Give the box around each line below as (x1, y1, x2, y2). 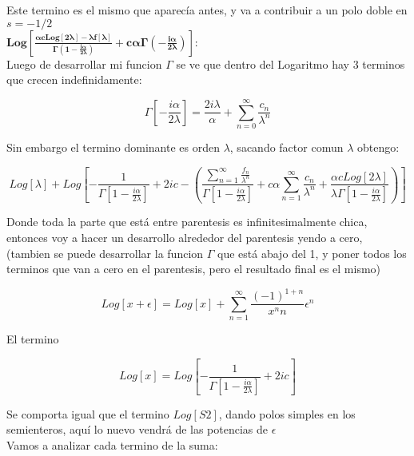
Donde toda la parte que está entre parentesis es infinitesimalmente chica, (6, 213, 368, 230)
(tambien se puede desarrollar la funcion (6, 244, 204, 261)
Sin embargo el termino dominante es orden (6, 138, 220, 155)
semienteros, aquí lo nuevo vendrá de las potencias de (6, 421, 269, 438)
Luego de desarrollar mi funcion (6, 55, 162, 72)
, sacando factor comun (229, 138, 344, 155)
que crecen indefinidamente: (6, 71, 142, 88)
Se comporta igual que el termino (6, 405, 169, 422)
